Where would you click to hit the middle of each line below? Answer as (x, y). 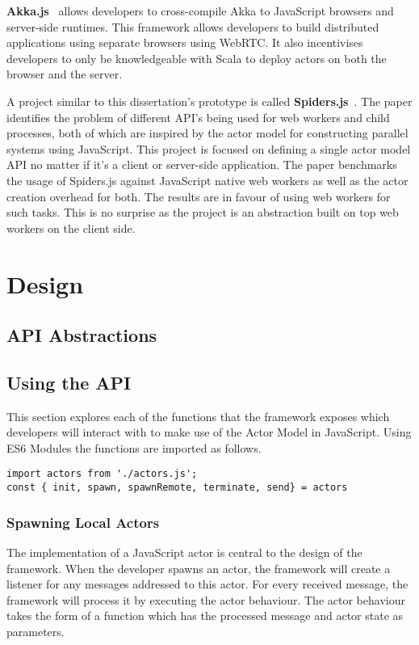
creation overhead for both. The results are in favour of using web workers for (199, 196)
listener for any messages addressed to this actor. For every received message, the (207, 584)
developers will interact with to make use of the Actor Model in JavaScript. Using (209, 432)
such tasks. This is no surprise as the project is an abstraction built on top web (203, 212)
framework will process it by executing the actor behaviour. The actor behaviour (206, 599)
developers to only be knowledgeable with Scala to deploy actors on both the (197, 58)
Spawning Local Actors (83, 522)
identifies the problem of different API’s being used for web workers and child (198, 117)
